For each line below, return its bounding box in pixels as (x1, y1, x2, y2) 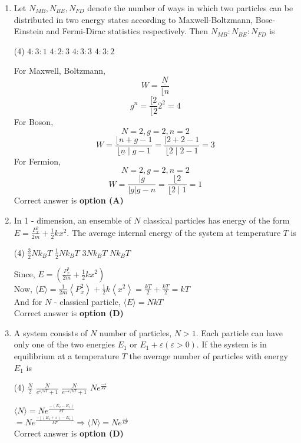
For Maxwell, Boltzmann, (14, 64, 106, 77)
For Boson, (14, 116, 54, 128)
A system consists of (14, 326, 88, 339)
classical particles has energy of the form (143, 214, 290, 226)
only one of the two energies (14, 338, 115, 350)
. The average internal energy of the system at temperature (67, 226, 281, 238)
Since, (14, 267, 35, 280)
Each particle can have (201, 326, 283, 339)
